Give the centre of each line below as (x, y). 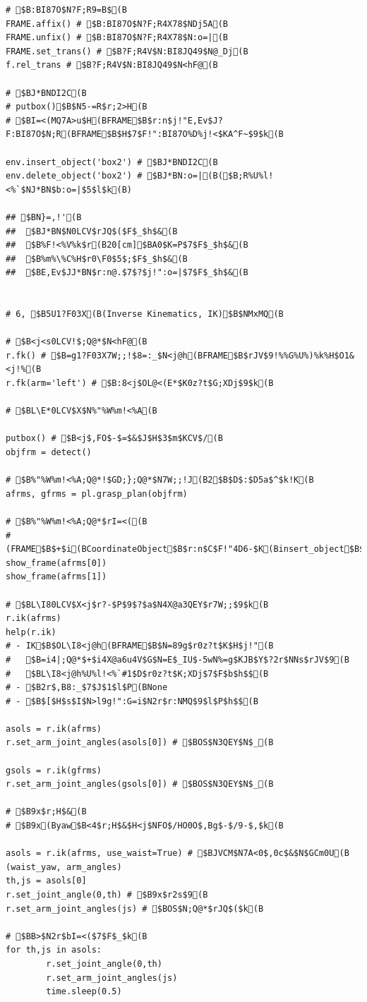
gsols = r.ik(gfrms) (54, 770)
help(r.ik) (31, 632)
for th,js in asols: (54, 950)
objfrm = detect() (49, 452)
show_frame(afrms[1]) (56, 577)
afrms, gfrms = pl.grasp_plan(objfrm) (97, 494)
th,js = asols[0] (46, 881)
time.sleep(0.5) (84, 992)
